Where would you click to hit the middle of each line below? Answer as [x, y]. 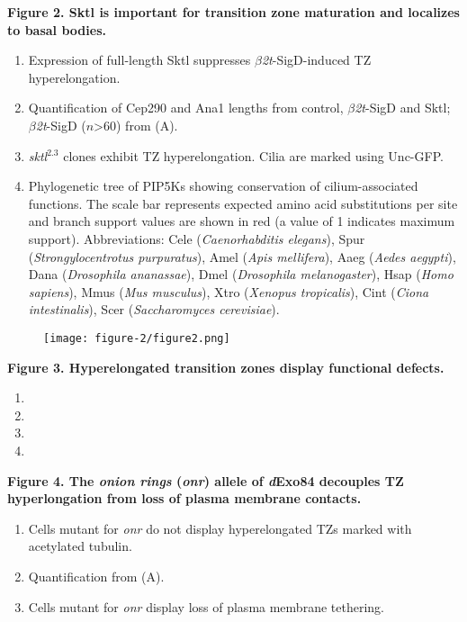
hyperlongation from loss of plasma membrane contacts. [184, 498]
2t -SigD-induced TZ [316, 60]
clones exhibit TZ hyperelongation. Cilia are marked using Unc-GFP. [253, 155]
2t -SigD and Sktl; [403, 108]
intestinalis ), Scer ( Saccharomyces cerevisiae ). [154, 309]
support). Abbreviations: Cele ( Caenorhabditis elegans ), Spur [197, 238]
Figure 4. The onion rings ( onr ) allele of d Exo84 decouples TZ [206, 480]
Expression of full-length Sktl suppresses [139, 60]
